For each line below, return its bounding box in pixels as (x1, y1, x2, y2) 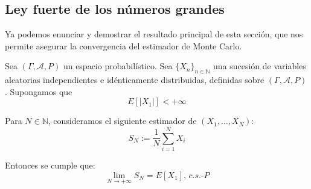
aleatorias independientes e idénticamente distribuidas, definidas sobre (5, 73, 265, 86)
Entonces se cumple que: (5, 159, 95, 172)
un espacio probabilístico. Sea (63, 60, 173, 72)
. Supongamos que (5, 85, 72, 98)
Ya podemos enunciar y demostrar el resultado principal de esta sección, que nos (5, 28, 303, 40)
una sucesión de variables (213, 60, 306, 72)
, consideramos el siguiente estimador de (48, 114, 197, 127)
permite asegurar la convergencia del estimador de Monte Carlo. (5, 39, 242, 52)
